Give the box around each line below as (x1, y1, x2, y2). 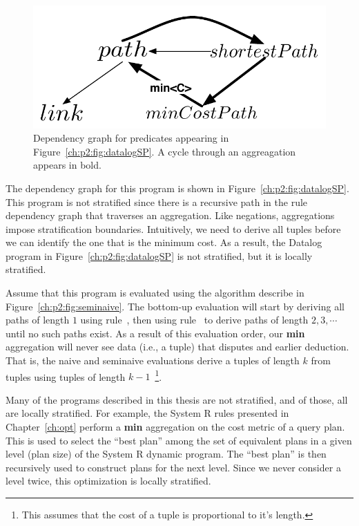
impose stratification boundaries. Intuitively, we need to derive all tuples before (6, 221, 341, 236)
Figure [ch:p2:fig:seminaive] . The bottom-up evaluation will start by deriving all (6, 299, 345, 313)
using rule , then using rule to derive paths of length (80, 312, 309, 327)
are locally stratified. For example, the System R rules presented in (6, 406, 289, 420)
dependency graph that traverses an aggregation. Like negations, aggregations (6, 208, 335, 223)
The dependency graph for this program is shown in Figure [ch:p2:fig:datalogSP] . (6, 180, 349, 195)
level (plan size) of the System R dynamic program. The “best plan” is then (6, 447, 327, 461)
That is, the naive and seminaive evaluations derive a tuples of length (6, 353, 300, 368)
